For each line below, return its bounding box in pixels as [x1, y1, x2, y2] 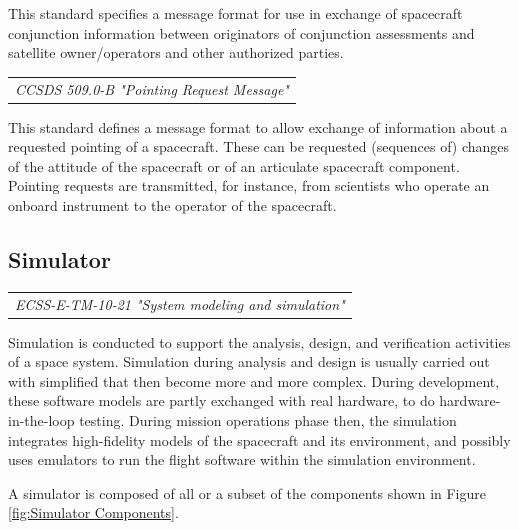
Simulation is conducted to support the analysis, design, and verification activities [8, 331, 511, 352]
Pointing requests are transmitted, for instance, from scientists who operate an [8, 175, 490, 196]
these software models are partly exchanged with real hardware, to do [8, 390, 435, 411]
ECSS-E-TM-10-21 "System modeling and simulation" [15, 293, 345, 314]
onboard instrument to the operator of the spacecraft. [8, 195, 337, 215]
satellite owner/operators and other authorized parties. [8, 42, 344, 63]
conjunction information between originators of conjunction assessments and [8, 22, 475, 43]
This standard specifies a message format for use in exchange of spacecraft [8, 3, 463, 23]
